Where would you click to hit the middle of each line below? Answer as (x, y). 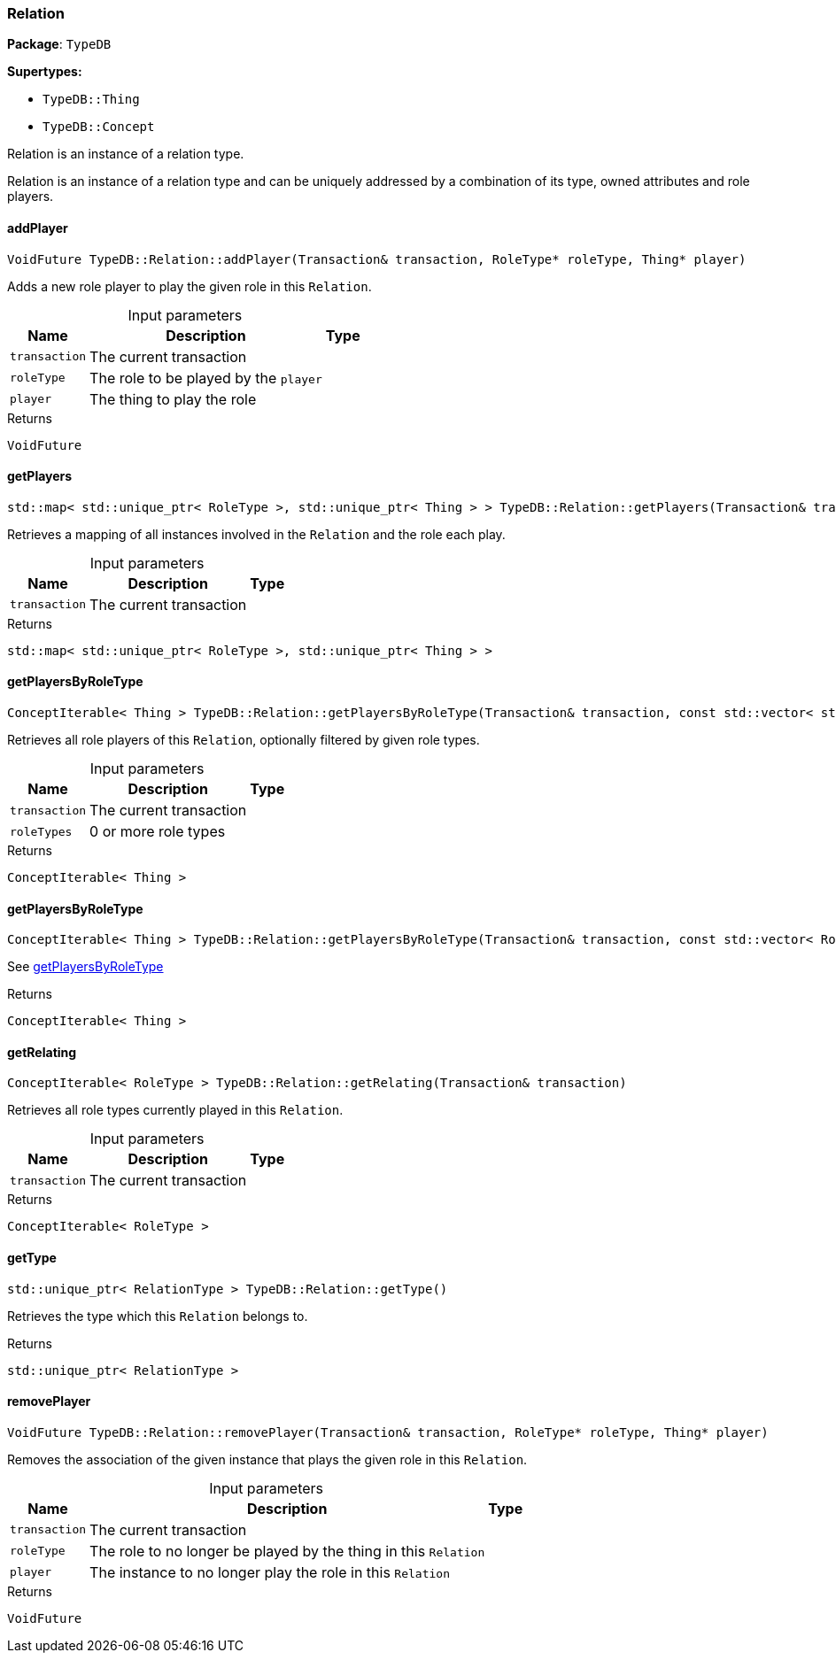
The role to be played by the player (206, 378)
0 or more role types (158, 832)
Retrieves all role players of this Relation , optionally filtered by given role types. (244, 740)
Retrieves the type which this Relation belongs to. (158, 1316)
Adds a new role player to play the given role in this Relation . (190, 286)
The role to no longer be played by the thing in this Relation (287, 1551)
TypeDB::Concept (99, 127)
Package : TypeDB (59, 44)
